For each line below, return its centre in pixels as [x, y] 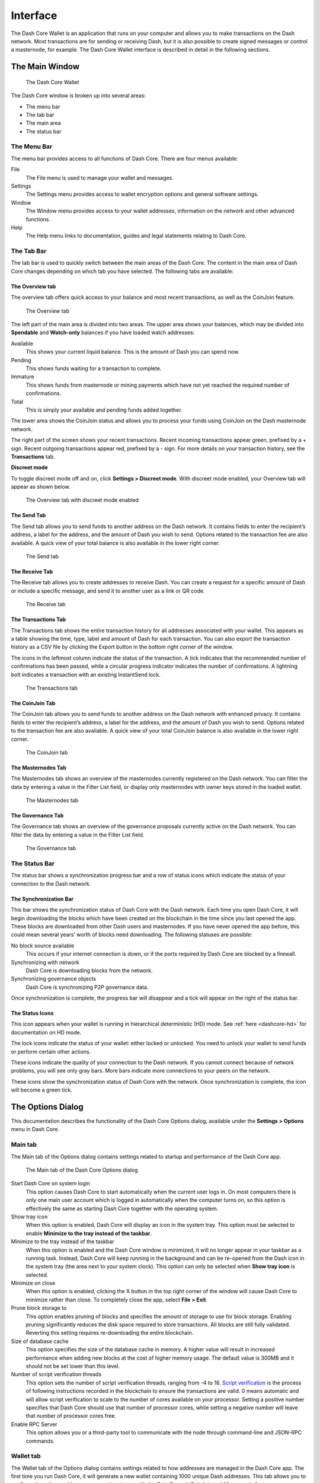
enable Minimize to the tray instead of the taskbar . [89, 1233]
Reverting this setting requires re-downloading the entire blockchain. [110, 1333]
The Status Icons [32, 1013]
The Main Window [45, 67]
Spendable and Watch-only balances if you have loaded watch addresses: [103, 333]
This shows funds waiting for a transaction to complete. [94, 368]
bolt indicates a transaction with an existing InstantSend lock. [86, 674]
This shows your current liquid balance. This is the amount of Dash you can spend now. [133, 352]
